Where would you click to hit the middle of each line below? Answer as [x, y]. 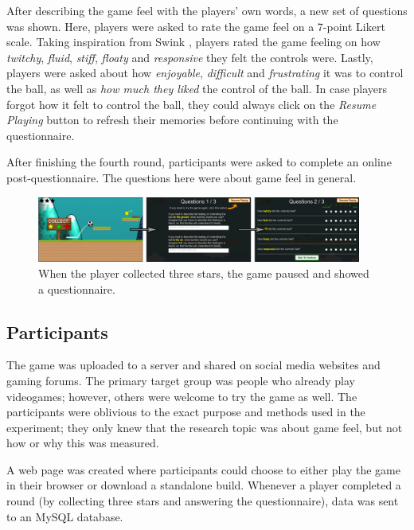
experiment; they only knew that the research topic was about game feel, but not [205, 427]
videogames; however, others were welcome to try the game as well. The [182, 396]
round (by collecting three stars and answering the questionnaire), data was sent [203, 501]
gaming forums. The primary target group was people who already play [181, 380]
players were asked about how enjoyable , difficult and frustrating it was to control [205, 73]
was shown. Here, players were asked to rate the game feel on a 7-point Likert [196, 26]
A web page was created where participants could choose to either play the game [203, 469]
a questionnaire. [77, 288]
